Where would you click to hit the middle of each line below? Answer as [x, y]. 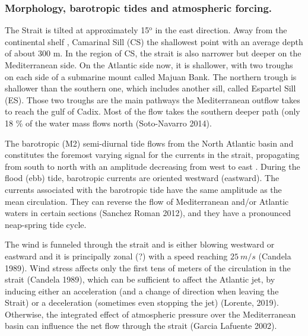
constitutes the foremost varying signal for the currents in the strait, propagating [152, 155]
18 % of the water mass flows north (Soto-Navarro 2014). [108, 123]
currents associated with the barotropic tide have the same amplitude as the [143, 189]
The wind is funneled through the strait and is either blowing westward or [140, 244]
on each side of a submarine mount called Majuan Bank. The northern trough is [151, 76]
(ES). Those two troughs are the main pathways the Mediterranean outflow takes [153, 99]
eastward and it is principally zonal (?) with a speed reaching [116, 256]
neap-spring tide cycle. [46, 224]
